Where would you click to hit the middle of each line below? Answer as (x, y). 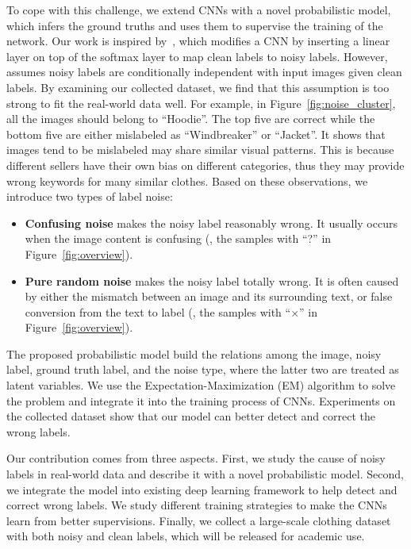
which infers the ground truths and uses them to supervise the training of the (195, 25)
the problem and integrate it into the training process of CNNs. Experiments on (201, 400)
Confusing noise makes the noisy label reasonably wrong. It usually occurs (211, 223)
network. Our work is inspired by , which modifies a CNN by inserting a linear (198, 41)
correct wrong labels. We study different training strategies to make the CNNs (197, 505)
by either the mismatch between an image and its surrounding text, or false (209, 296)
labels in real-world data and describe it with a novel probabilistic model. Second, (205, 474)
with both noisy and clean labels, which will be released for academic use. (186, 536)
